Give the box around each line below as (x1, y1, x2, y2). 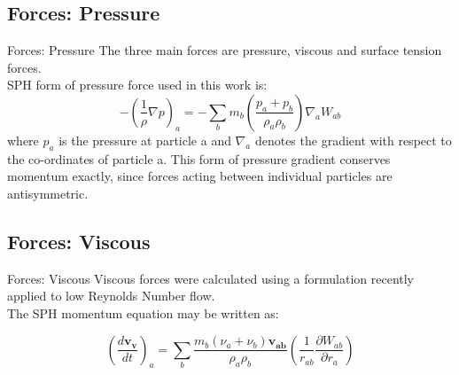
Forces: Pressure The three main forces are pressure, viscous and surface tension (7, 41, 442, 59)
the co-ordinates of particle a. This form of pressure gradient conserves (7, 149, 391, 168)
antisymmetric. (7, 184, 89, 202)
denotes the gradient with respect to (254, 130, 452, 149)
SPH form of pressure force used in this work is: (7, 75, 268, 94)
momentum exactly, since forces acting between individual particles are (7, 167, 393, 185)
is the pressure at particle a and (58, 130, 231, 149)
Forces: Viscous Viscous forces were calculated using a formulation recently (7, 269, 415, 287)
